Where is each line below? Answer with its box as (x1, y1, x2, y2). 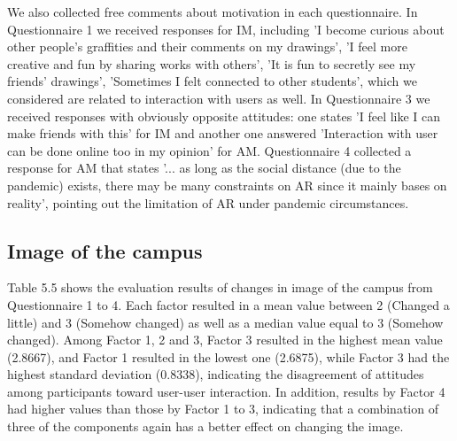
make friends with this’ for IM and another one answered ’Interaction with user (7, 124, 438, 143)
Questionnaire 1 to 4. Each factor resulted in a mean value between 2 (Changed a (7, 295, 450, 313)
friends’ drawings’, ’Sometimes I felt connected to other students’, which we (7, 72, 417, 90)
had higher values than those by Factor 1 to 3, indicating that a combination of (7, 399, 438, 418)
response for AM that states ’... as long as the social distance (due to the (7, 159, 401, 177)
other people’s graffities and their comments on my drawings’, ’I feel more (7, 37, 407, 56)
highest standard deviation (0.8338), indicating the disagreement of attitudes (7, 365, 424, 383)
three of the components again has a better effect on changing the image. (7, 417, 404, 436)
